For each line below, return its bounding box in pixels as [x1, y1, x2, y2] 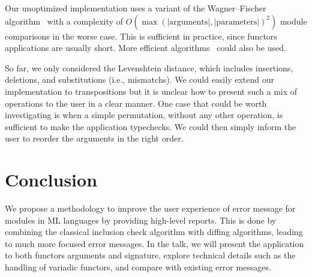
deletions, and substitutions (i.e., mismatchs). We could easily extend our [5, 73, 274, 86]
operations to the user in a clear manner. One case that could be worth [5, 97, 267, 109]
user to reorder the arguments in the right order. [5, 132, 184, 144]
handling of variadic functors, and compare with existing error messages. [5, 261, 271, 273]
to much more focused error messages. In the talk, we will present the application [5, 237, 304, 249]
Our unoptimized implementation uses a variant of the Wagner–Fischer [5, 2, 266, 14]
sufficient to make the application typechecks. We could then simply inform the [5, 120, 296, 133]
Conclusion [5, 167, 98, 192]
